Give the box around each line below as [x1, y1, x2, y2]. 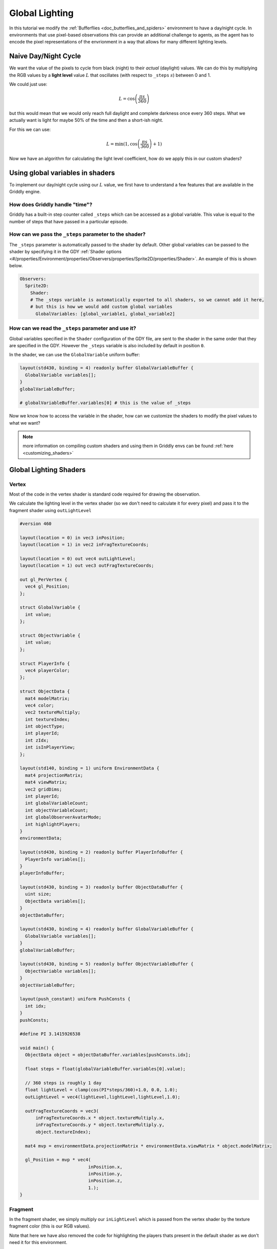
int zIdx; [25, 737, 49, 743]
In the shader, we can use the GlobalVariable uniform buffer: [9, 352, 140, 358]
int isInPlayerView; [25, 744, 75, 750]
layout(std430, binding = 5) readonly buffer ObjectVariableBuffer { [19, 961, 194, 967]
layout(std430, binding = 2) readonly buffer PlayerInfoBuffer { [19, 849, 183, 855]
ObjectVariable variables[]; [25, 968, 97, 974]
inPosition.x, [88, 1164, 123, 1170]
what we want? [9, 420, 40, 426]
